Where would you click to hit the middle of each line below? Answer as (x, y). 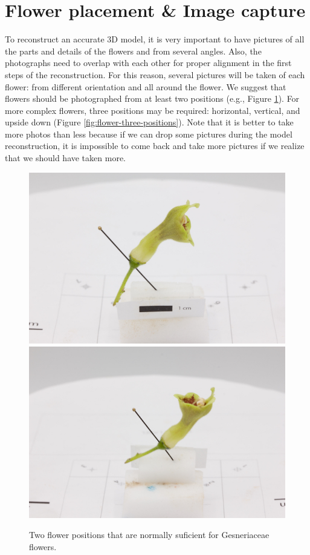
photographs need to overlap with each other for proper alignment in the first (148, 63)
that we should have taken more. (65, 158)
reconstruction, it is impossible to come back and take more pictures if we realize (155, 146)
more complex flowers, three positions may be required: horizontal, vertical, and (153, 110)
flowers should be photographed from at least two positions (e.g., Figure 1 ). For (152, 98)
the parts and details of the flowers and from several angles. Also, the (133, 51)
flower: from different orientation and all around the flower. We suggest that (146, 86)
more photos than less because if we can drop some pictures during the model (149, 134)
